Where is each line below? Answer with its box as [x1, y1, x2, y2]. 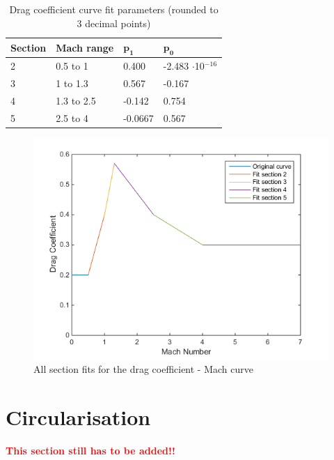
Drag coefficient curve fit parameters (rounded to [9, 2, 218, 16]
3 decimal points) [77, 15, 151, 30]
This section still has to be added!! [6, 443, 175, 458]
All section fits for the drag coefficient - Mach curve [33, 362, 254, 376]
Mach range [56, 40, 114, 54]
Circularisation [6, 403, 151, 431]
